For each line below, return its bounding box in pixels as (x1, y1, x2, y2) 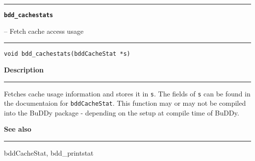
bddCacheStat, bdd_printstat (4, 148, 94, 158)
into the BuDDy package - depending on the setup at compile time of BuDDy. (4, 107, 239, 117)
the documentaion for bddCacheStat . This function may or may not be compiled (4, 98, 246, 108)
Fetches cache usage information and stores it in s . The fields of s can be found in (4, 88, 251, 98)
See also (4, 124, 31, 134)
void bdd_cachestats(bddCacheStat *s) (4, 50, 130, 58)
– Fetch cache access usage (4, 25, 84, 36)
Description (4, 64, 44, 74)
